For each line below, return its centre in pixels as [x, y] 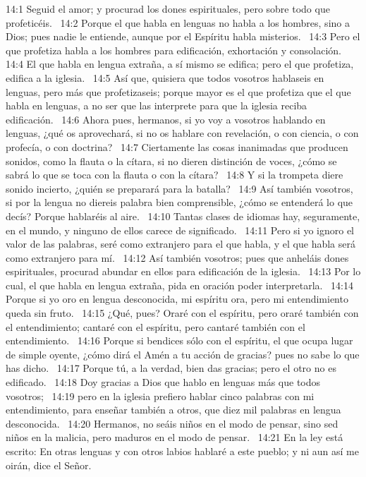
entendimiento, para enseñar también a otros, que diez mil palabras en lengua [173, 410]
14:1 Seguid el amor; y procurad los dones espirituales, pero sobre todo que [168, 8]
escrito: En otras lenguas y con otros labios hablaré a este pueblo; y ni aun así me [182, 451]
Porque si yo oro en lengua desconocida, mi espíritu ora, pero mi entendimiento [177, 299]
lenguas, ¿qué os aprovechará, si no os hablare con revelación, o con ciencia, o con [182, 133]
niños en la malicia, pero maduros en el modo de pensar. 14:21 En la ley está [175, 437]
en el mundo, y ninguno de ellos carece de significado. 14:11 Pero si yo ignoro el [180, 230]
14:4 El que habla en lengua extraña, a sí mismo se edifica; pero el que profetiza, [180, 64]
